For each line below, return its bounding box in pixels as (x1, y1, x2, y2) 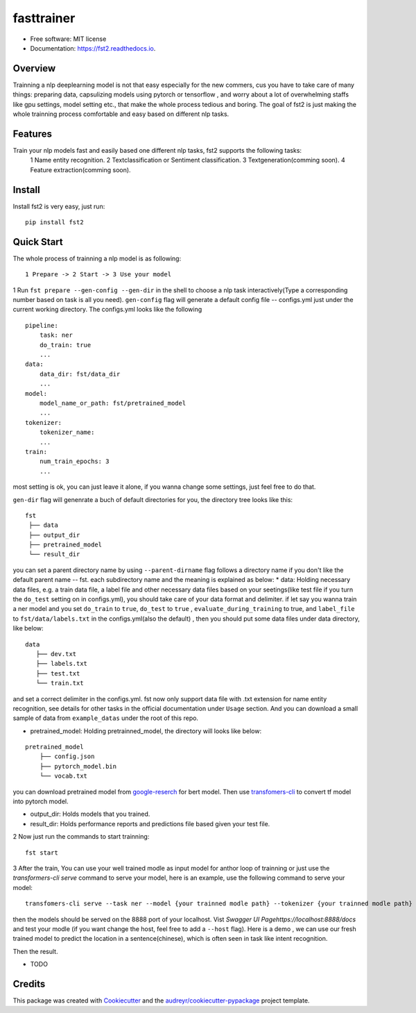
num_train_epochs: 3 (39, 458, 110, 465)
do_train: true (39, 341, 92, 349)
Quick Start (12, 236, 63, 248)
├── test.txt (35, 669, 80, 677)
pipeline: (25, 321, 58, 329)
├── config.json (39, 753, 95, 760)
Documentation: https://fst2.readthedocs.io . (30, 44, 156, 52)
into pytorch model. (12, 797, 69, 805)
